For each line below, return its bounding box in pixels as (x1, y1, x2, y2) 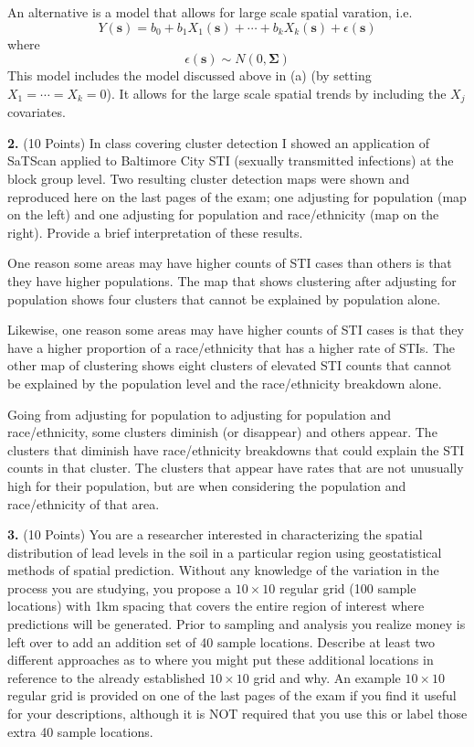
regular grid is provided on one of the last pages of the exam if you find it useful (7, 686, 457, 705)
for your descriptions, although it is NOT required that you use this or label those (7, 704, 468, 723)
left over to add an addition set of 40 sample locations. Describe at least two (7, 632, 436, 651)
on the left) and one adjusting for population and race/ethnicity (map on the (7, 205, 439, 224)
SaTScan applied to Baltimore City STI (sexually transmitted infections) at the (7, 151, 454, 170)
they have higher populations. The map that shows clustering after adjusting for (7, 271, 457, 290)
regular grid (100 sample (279, 578, 416, 597)
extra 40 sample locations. (7, 721, 153, 741)
